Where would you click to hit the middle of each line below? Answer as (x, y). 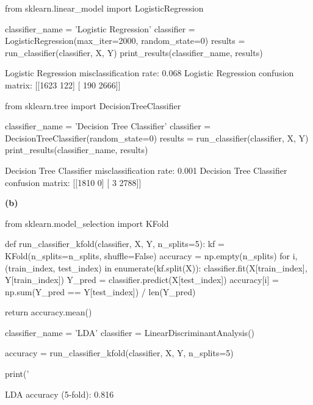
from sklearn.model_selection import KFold (87, 223)
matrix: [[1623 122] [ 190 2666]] (63, 84)
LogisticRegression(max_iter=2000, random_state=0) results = (125, 41)
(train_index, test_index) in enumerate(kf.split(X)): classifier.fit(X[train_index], (156, 267)
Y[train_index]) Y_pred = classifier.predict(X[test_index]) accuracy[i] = (142, 280)
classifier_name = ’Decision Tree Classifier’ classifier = (108, 126)
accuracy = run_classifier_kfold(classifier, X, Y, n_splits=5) (119, 353)
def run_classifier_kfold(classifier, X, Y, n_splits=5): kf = (115, 244)
